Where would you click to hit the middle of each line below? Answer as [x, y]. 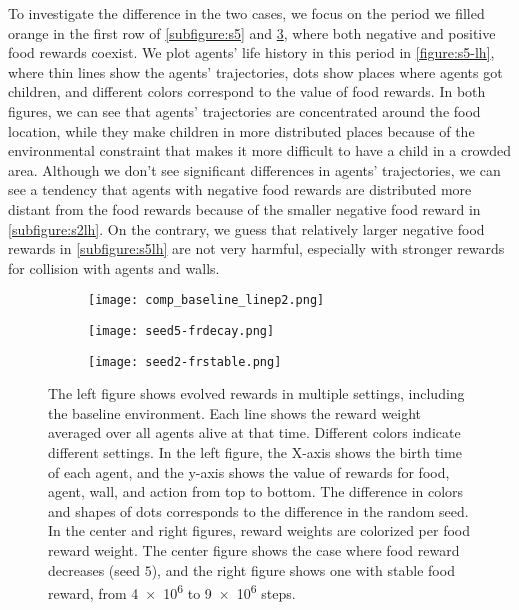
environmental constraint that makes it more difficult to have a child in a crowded [260, 150]
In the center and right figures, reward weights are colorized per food [259, 530]
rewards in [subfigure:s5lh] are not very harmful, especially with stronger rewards [256, 248]
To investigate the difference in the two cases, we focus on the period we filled [246, 13]
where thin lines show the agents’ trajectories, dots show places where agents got [255, 71]
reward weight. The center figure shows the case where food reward [254, 550]
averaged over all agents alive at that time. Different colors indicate [254, 432]
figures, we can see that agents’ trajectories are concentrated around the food [244, 110]
